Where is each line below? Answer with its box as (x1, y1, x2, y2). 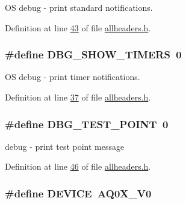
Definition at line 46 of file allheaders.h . (5, 160, 151, 173)
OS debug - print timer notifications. (5, 70, 140, 83)
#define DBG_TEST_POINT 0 (5, 116, 169, 131)
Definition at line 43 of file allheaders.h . (5, 21, 151, 34)
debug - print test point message (5, 140, 125, 152)
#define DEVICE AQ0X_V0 (5, 185, 152, 200)
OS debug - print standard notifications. (5, 1, 153, 13)
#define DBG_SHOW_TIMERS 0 (5, 47, 182, 62)
